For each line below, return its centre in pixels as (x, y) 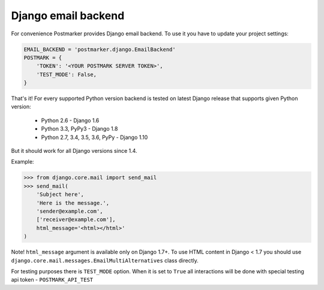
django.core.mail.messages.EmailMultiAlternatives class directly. (105, 260)
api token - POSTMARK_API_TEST (52, 280)
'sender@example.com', (70, 211)
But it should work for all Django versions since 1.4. (74, 151)
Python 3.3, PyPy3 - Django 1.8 (79, 129)
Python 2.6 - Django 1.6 (70, 120)
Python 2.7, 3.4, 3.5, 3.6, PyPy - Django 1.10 (94, 137)
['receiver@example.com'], (76, 220)
